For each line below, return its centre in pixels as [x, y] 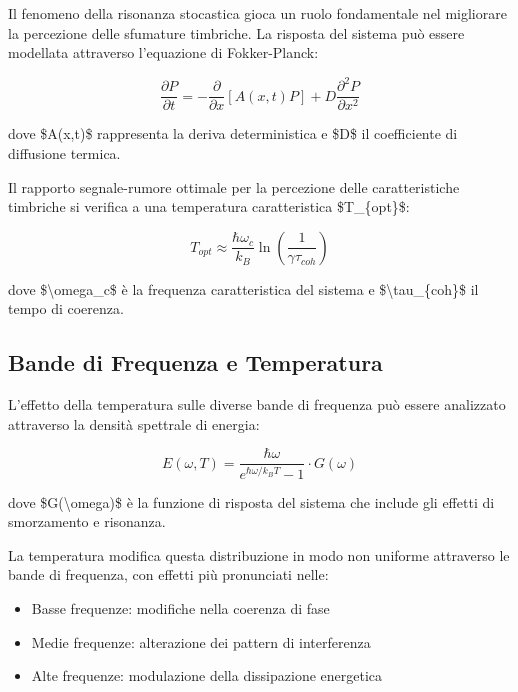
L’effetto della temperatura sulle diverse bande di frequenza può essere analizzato [257, 404]
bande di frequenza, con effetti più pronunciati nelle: [168, 574]
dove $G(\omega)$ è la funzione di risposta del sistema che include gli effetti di [251, 501]
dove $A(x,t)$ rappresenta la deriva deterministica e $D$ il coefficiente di [233, 133]
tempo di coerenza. [66, 308]
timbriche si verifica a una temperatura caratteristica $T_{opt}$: [209, 206]
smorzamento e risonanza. [87, 521]
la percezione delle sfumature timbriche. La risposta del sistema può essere [236, 32]
